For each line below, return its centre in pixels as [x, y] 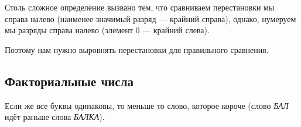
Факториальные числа [69, 81]
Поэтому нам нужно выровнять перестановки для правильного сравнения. [137, 49]
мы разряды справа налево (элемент [69, 30]
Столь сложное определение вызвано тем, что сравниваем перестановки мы [140, 7]
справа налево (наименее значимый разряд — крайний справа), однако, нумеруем [150, 18]
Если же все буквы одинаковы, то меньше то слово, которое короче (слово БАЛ [147, 105]
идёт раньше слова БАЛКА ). [55, 117]
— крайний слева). [176, 30]
